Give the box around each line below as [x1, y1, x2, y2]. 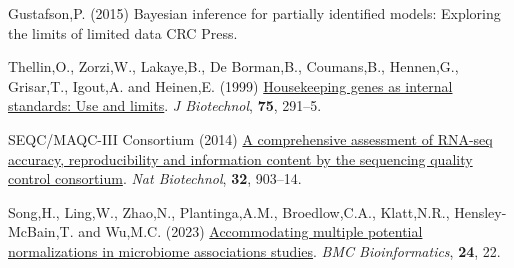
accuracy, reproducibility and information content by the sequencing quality [8, 148, 473, 169]
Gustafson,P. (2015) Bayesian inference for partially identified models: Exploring [8, 3, 501, 23]
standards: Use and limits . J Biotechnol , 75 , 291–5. [8, 95, 322, 116]
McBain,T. [8, 221, 74, 242]
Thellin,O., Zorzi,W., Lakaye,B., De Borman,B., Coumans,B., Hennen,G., [8, 56, 459, 77]
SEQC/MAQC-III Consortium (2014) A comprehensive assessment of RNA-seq [8, 128, 493, 149]
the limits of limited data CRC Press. [8, 22, 238, 43]
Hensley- [454, 201, 507, 222]
